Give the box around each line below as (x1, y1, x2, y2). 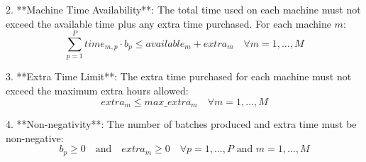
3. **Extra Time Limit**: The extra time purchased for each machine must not (6, 69, 352, 84)
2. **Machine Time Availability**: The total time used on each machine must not (6, 2, 361, 16)
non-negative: (6, 130, 64, 145)
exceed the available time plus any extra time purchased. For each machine (6, 16, 331, 31)
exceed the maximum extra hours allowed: (6, 82, 189, 97)
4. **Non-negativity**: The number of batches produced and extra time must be (6, 116, 357, 131)
